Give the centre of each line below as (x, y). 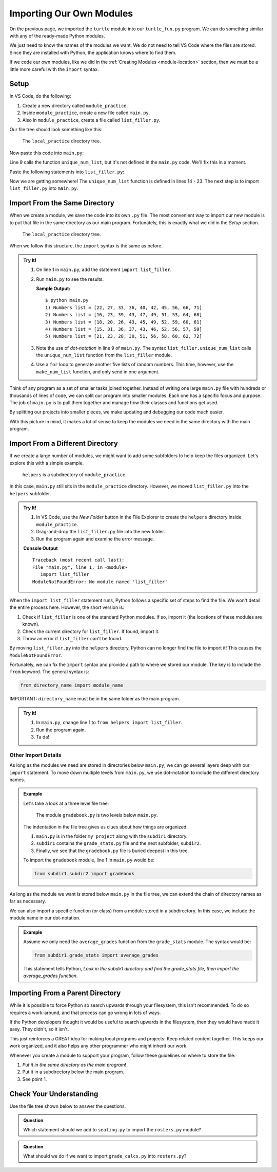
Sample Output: (53, 289)
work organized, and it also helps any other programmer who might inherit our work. (98, 1046)
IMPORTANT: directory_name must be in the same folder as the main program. (95, 699)
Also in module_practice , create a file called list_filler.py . (91, 120)
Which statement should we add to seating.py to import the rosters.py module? (112, 1130)
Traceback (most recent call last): (78, 560)
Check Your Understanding (54, 1094)
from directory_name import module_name (72, 686)
